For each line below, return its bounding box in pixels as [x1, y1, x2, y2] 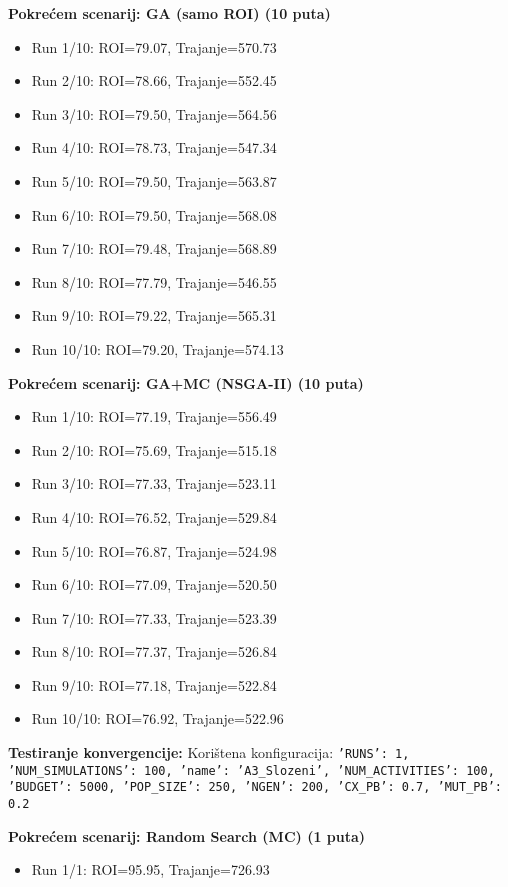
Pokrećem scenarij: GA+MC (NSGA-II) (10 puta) [8, 372, 364, 393]
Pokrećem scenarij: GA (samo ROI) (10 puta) [8, 3, 331, 23]
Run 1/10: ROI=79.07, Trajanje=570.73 [31, 36, 277, 57]
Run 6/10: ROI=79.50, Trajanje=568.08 [31, 204, 277, 225]
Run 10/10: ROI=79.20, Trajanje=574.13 [31, 338, 284, 359]
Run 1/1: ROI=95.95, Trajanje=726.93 [31, 859, 270, 880]
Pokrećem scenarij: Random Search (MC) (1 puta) [8, 825, 366, 846]
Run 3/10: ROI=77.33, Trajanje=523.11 [31, 473, 277, 494]
